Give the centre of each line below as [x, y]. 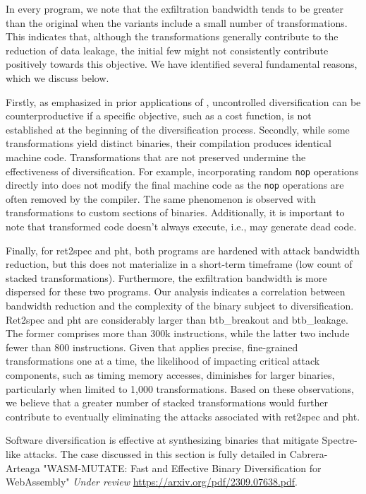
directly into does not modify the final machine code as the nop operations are [175, 185]
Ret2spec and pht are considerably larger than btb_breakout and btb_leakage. [177, 319]
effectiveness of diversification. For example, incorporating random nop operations [182, 171]
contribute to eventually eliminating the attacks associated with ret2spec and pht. [183, 416]
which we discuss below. [57, 77]
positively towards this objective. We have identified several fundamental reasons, [182, 64]
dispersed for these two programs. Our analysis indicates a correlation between [176, 292]
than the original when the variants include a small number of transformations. [177, 22]
